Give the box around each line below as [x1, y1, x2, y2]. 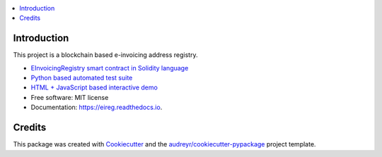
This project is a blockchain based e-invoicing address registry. [13, 51, 198, 59]
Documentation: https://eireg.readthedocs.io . [30, 103, 163, 112]
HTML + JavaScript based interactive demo [30, 83, 158, 92]
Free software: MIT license [30, 93, 109, 101]
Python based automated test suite [30, 74, 133, 82]
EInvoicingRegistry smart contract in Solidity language [30, 63, 189, 72]
